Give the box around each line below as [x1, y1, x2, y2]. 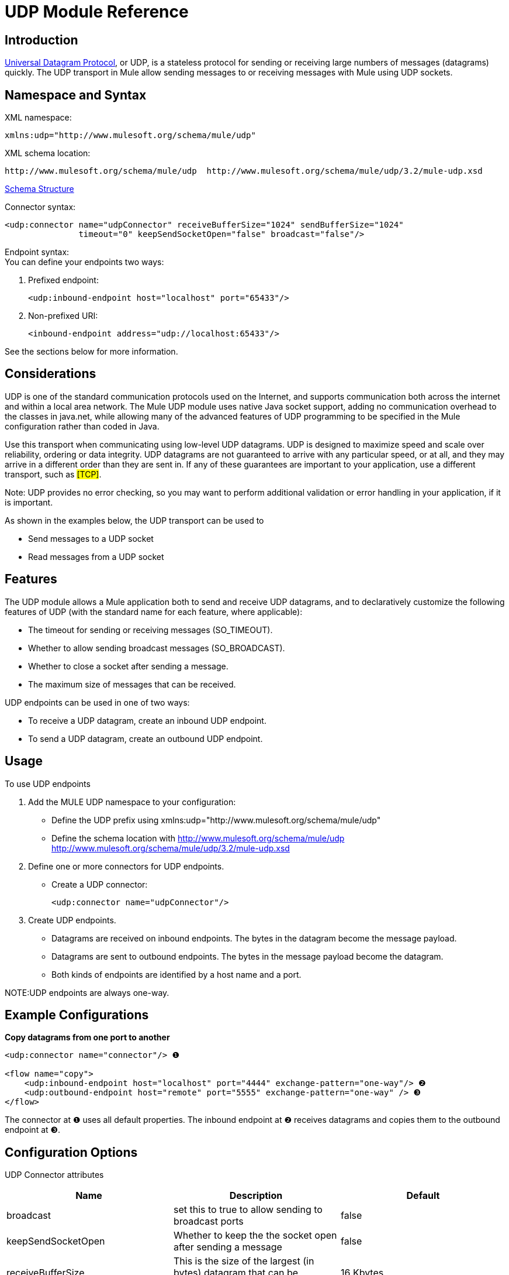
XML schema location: [5, 148, 91, 159]
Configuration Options [5, 1145, 138, 1160]
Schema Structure [5, 184, 74, 194]
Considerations [5, 366, 96, 382]
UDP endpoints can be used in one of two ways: [5, 697, 190, 707]
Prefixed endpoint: [28, 275, 99, 286]
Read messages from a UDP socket [28, 551, 164, 562]
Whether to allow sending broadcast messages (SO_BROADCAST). [28, 642, 285, 653]
